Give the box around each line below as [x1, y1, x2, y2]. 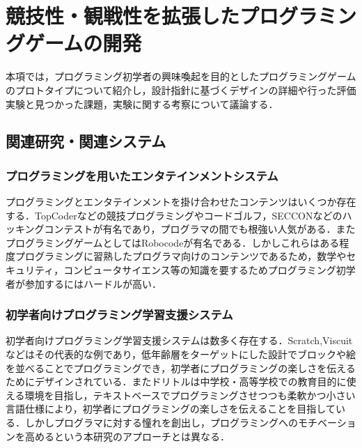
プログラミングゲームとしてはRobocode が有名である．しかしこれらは [6, 235, 320, 249]
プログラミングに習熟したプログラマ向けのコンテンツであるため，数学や [15, 249, 347, 263]
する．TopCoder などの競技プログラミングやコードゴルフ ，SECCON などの [6, 208, 343, 222]
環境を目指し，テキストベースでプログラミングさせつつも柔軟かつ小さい [24, 387, 356, 402]
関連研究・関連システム [6, 130, 166, 152]
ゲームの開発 [25, 29, 142, 57]
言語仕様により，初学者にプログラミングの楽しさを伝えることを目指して [6, 401, 336, 416]
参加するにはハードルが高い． [24, 276, 162, 291]
